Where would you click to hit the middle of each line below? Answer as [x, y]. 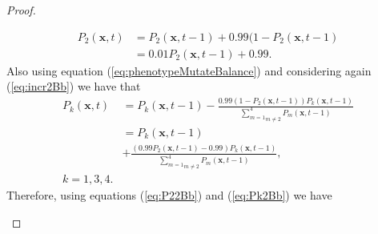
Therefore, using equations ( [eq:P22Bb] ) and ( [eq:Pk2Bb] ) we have [169, 195]
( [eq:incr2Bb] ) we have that [74, 86]
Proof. [21, 10]
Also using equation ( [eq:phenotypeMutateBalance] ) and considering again [189, 70]
